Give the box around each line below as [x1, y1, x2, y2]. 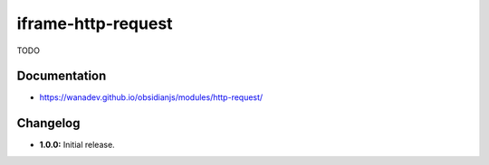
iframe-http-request [16, 14, 173, 33]
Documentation [16, 69, 107, 84]
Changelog [16, 115, 81, 131]
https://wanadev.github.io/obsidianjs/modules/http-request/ [39, 92, 264, 103]
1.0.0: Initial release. [39, 140, 115, 151]
